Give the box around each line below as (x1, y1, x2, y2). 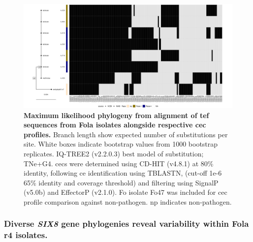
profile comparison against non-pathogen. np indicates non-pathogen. (24, 196, 232, 207)
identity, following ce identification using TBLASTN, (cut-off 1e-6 (24, 168, 222, 178)
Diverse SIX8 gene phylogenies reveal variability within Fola (4, 217, 249, 230)
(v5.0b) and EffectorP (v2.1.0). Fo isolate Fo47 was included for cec (24, 187, 227, 197)
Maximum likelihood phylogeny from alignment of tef (24, 110, 209, 120)
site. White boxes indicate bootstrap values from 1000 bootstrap (24, 139, 218, 149)
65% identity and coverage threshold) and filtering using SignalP (24, 177, 219, 187)
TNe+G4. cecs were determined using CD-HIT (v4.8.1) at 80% (24, 158, 214, 168)
